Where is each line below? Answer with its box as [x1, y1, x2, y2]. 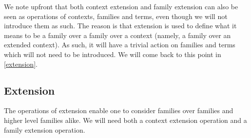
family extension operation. [4, 124, 85, 135]
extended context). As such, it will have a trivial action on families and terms [4, 39, 235, 50]
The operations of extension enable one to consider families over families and [4, 105, 233, 116]
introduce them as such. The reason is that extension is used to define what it [4, 20, 237, 31]
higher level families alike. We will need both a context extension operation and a [4, 115, 247, 125]
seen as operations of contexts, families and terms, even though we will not [4, 11, 228, 21]
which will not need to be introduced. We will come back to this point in [4, 49, 221, 59]
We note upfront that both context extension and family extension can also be [4, 1, 238, 11]
